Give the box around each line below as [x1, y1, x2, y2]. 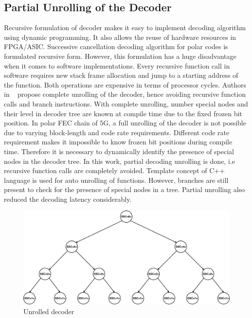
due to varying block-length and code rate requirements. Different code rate [4, 127, 230, 137]
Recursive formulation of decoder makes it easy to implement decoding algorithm [4, 22, 246, 33]
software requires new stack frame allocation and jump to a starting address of [4, 70, 238, 80]
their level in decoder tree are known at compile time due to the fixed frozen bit [4, 108, 242, 118]
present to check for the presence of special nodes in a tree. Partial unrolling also [4, 184, 245, 194]
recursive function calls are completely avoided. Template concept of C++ [4, 165, 225, 176]
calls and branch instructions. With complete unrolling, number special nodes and [4, 98, 248, 108]
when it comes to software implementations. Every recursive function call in [4, 60, 230, 71]
